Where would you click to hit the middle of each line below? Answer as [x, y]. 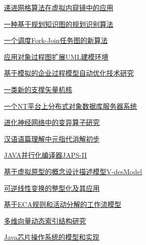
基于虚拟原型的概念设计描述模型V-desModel [73, 171]
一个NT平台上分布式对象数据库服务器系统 [71, 106]
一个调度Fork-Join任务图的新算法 [56, 40]
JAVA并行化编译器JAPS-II [45, 155]
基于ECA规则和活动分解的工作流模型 [63, 204]
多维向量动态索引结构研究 [45, 220]
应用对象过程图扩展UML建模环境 [56, 56]
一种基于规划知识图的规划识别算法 [59, 24]
